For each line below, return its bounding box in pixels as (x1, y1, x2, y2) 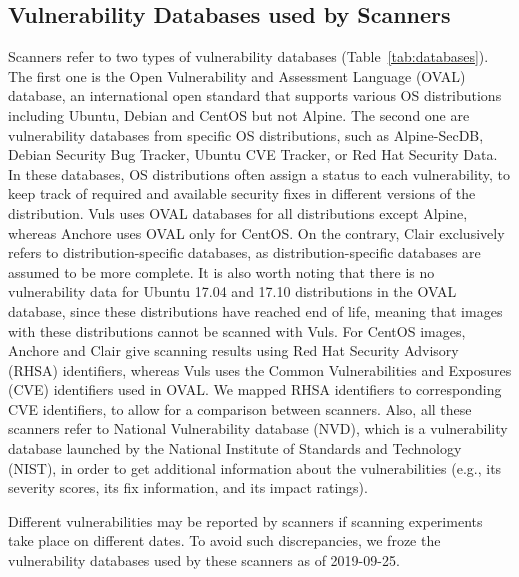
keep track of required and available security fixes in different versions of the (8, 183, 476, 204)
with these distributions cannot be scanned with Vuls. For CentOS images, (8, 320, 466, 341)
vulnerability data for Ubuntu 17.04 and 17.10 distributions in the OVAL (8, 281, 457, 302)
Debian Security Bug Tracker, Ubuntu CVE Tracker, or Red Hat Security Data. (8, 144, 498, 165)
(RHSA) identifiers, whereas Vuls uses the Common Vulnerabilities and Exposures (8, 359, 512, 380)
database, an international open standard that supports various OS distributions (8, 85, 502, 106)
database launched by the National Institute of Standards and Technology (8, 438, 462, 459)
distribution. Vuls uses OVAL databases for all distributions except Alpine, (8, 202, 468, 223)
